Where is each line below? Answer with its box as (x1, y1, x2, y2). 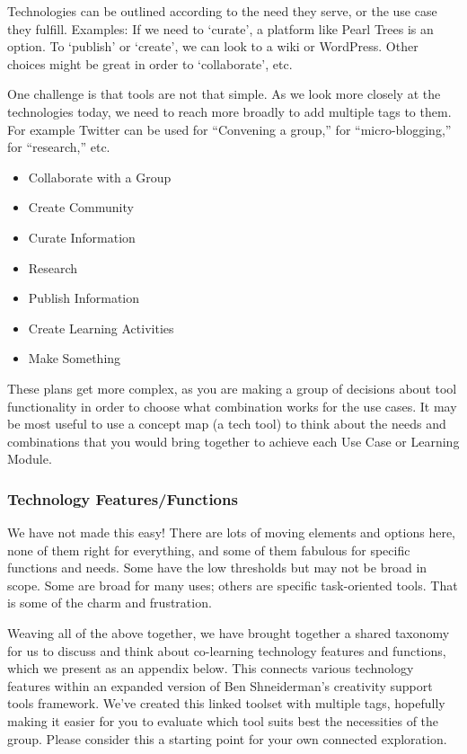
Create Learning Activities (28, 318, 174, 337)
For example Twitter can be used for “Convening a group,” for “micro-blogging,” (7, 120, 452, 138)
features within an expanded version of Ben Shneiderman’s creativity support (7, 676, 433, 695)
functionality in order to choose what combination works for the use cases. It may (7, 396, 457, 415)
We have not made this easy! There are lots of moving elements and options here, (7, 523, 455, 542)
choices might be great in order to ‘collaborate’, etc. (7, 54, 293, 73)
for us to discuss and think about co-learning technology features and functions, (7, 641, 446, 660)
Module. (7, 449, 52, 468)
